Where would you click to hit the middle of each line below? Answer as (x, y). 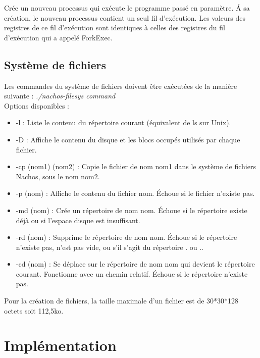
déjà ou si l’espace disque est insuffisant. (78, 220)
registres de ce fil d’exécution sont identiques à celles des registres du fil (115, 28)
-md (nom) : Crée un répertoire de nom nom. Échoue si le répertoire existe (132, 210)
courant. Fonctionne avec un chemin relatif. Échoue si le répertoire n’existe (132, 273)
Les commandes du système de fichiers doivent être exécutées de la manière (121, 86)
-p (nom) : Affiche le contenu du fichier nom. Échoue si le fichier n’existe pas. (135, 193)
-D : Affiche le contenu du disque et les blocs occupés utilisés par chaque (128, 139)
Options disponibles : (37, 105)
